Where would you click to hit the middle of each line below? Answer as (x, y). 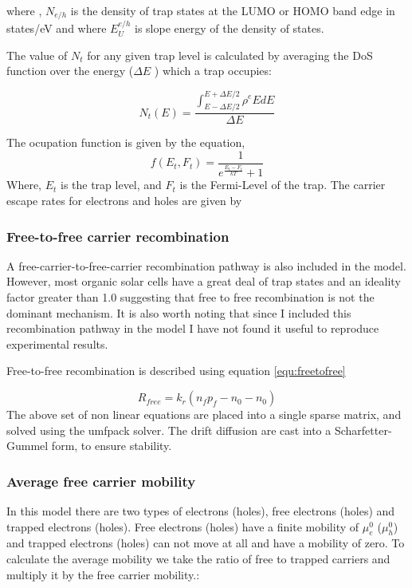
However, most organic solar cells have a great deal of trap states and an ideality (204, 281)
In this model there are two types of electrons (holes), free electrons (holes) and (201, 511)
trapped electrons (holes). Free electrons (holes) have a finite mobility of (183, 526)
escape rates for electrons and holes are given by (124, 201)
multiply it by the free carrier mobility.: (103, 574)
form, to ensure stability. (112, 446)
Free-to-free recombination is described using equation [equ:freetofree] (176, 371)
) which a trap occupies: (213, 71)
